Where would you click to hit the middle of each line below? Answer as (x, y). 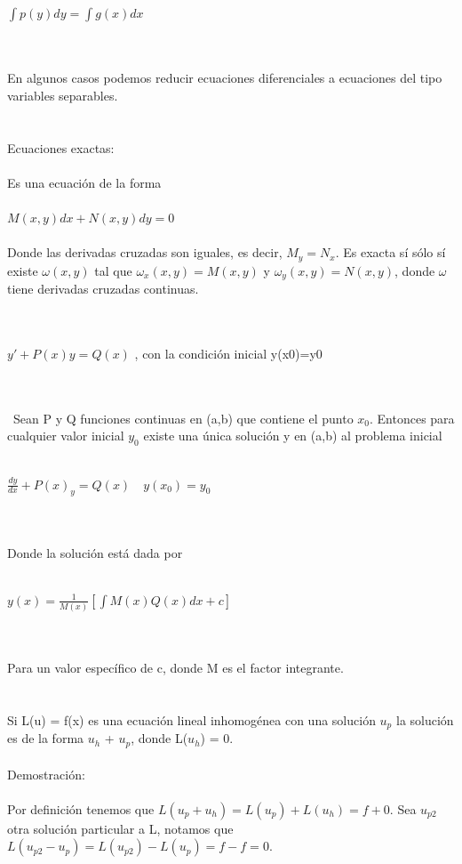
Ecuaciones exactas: (61, 147)
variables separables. (63, 95)
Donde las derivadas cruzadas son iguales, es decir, (145, 252)
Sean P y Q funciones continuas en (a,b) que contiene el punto (183, 418)
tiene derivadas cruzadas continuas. (103, 289)
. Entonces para (412, 418)
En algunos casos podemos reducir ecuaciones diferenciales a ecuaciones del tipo (225, 78)
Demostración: (46, 774)
